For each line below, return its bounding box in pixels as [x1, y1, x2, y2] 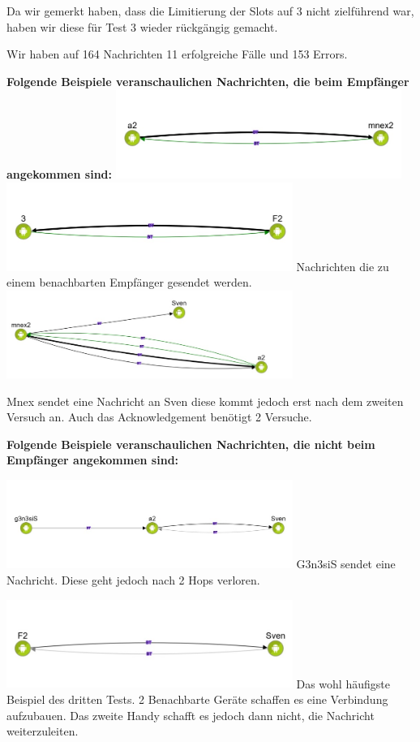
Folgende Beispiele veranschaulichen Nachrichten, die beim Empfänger [6, 72, 409, 89]
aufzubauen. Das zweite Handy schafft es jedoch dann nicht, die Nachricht [6, 706, 375, 723]
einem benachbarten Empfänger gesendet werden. [6, 274, 252, 291]
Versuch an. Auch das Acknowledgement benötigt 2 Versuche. [6, 408, 312, 425]
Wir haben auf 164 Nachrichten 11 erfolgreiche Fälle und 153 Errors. [6, 45, 348, 63]
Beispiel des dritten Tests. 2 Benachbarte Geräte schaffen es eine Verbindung [6, 691, 388, 708]
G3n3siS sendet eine [296, 555, 396, 572]
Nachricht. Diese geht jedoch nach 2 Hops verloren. [6, 571, 260, 588]
